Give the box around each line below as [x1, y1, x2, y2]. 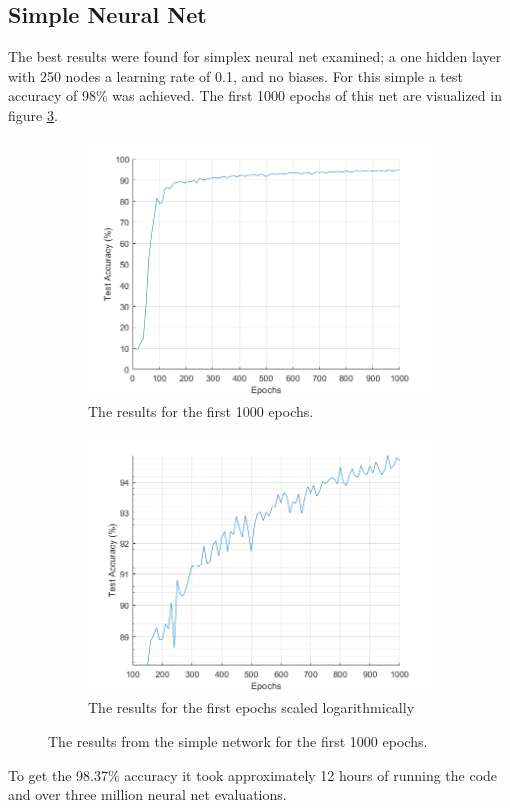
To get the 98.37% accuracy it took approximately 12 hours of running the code [8, 764, 498, 785]
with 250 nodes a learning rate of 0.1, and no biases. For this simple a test [8, 65, 463, 86]
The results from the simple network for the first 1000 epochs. [48, 730, 428, 751]
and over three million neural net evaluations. [8, 784, 287, 805]
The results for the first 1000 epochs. [88, 401, 314, 422]
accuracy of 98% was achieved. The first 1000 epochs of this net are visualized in [8, 85, 502, 106]
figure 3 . [8, 104, 58, 125]
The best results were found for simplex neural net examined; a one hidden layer [8, 46, 502, 67]
